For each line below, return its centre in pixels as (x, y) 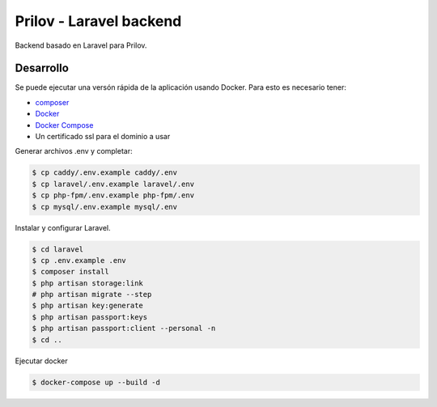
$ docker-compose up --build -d (96, 382)
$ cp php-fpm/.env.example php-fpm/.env (113, 195)
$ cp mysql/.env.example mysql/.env (105, 207)
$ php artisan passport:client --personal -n (124, 329)
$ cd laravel (58, 249)
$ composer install (70, 272)
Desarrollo (42, 68)
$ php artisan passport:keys (90, 317)
